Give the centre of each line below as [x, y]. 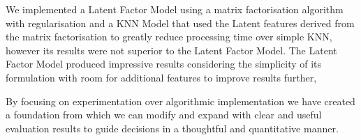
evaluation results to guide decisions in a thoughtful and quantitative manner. [172, 128]
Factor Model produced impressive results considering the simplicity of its [164, 64]
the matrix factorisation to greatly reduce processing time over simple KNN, [169, 37]
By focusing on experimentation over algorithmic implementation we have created [180, 101]
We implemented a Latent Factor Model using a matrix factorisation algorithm [175, 9]
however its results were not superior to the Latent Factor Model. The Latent [171, 50]
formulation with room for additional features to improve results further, [161, 77]
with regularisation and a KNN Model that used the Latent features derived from [180, 23]
